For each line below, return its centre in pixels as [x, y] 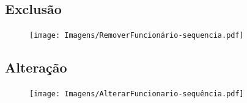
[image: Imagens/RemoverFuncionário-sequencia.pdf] [137, 36]
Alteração [36, 67]
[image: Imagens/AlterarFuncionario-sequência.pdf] [137, 94]
